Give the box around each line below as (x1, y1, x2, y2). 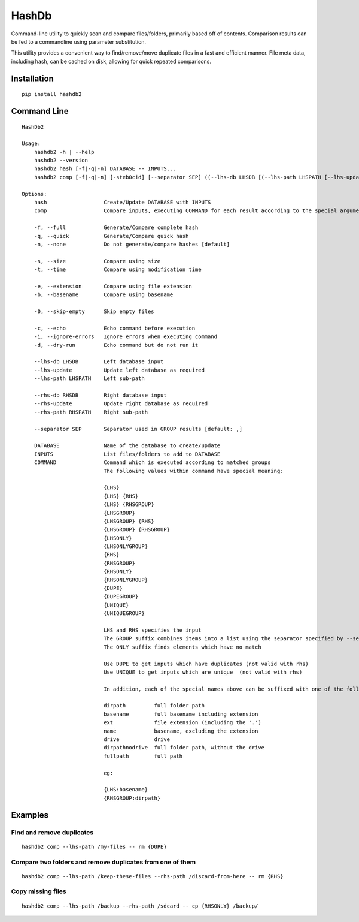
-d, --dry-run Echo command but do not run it (34, 342, 199, 348)
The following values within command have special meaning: (104, 468, 284, 474)
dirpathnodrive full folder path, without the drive (104, 744, 265, 751)
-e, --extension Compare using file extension (34, 282, 193, 290)
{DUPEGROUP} (104, 593, 139, 600)
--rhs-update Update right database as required (34, 400, 208, 407)
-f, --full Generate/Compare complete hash (34, 224, 199, 231)
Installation (11, 73, 54, 83)
